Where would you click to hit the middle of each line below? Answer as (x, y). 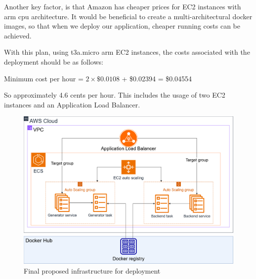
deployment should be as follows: (54, 61)
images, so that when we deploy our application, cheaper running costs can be (122, 26)
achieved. (18, 35)
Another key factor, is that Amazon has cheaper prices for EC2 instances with (123, 6)
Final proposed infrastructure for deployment (92, 270)
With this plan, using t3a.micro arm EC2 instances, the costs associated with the (127, 52)
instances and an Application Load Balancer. (72, 104)
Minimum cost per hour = (44, 78)
